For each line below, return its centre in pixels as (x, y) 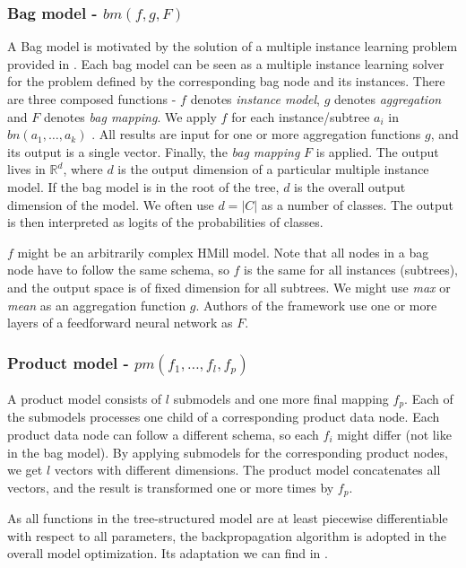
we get (25, 470)
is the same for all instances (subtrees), (351, 270)
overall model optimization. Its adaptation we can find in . (168, 553)
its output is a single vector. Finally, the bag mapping (154, 151)
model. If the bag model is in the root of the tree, (143, 186)
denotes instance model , (255, 99)
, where (83, 169)
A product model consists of (85, 398)
